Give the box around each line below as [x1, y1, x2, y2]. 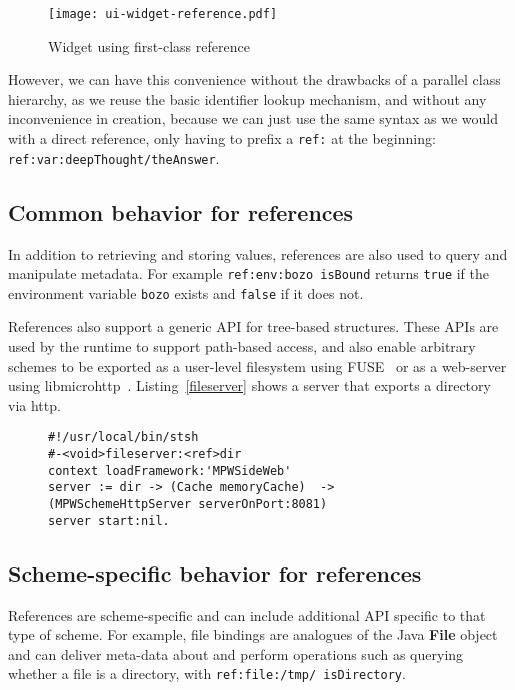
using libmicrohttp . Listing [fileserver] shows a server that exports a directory [8, 375, 491, 396]
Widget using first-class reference [48, 35, 250, 56]
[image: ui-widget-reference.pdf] [48, 7, 278, 21]
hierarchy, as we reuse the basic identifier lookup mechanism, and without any [8, 88, 487, 109]
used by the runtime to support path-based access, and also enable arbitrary [8, 336, 476, 357]
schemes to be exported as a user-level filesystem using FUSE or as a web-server [8, 355, 507, 376]
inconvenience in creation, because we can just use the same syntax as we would [8, 108, 499, 129]
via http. [8, 394, 61, 415]
